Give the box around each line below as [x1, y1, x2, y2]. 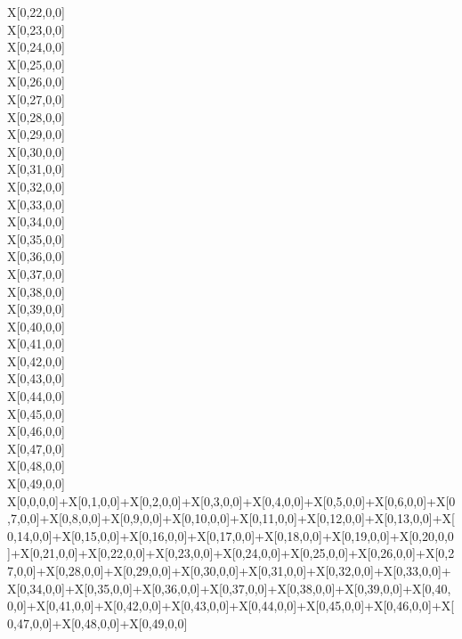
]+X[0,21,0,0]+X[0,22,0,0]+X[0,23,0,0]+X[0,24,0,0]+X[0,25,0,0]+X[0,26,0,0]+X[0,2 [7, 544, 455, 562]
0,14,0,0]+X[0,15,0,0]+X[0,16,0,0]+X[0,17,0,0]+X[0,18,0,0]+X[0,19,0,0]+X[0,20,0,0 [7, 526, 454, 545]
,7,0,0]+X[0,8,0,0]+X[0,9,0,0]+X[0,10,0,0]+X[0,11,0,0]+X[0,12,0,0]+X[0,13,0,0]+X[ [7, 509, 455, 528]
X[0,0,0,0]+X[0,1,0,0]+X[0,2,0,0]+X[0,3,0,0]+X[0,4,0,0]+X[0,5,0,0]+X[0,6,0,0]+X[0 [7, 491, 456, 510]
